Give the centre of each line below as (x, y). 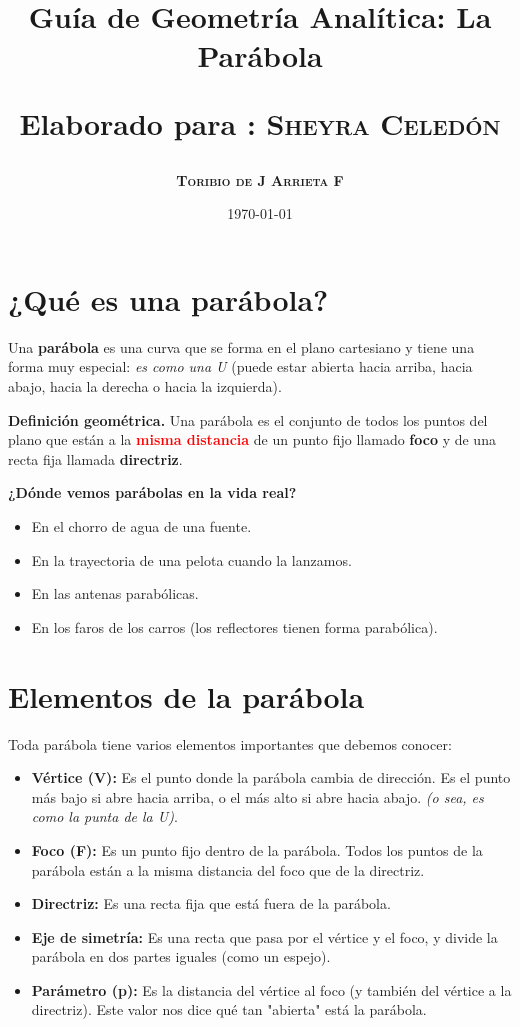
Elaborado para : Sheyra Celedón (260, 122)
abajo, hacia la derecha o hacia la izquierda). (145, 386)
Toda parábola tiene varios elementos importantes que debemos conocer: (230, 743)
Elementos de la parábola (186, 695)
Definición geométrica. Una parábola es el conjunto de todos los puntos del (248, 419)
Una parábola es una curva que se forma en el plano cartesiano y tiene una (241, 346)
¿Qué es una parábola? (168, 298)
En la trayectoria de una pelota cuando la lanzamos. (191, 559)
